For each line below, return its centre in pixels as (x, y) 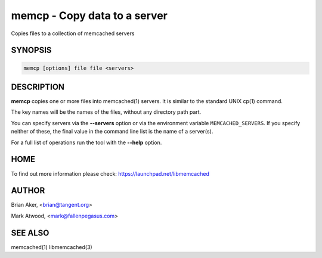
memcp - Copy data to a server (89, 15)
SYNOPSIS (31, 50)
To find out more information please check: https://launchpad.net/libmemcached (110, 173)
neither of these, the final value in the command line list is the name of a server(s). (112, 132)
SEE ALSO (30, 233)
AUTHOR (28, 191)
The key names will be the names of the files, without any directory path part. (106, 112)
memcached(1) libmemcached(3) (52, 247)
